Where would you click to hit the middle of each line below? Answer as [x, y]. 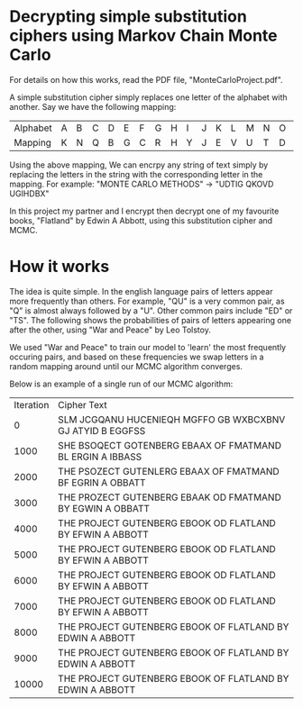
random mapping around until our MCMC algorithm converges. [126, 366]
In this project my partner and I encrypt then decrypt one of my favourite [144, 211]
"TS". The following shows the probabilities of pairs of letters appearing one [150, 320]
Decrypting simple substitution [129, 17]
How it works [60, 267]
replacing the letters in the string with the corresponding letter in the [136, 174]
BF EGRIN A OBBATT [102, 482]
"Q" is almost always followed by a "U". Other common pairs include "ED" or [151, 310]
